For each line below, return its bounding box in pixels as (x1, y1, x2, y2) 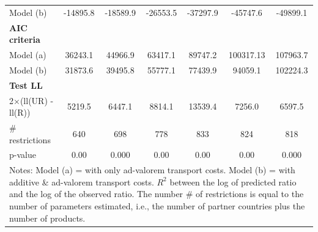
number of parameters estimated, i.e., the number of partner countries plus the (9, 200, 305, 212)
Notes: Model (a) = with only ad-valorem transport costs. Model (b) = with (9, 163, 295, 176)
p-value (9, 148, 36, 161)
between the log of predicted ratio (169, 175, 297, 188)
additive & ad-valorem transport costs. (9, 175, 154, 188)
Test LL (9, 78, 43, 91)
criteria (9, 33, 40, 46)
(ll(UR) (20, 94, 48, 107)
